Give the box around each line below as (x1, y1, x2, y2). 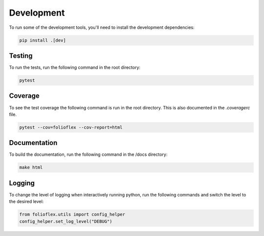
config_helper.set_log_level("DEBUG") (19, 218, 112, 224)
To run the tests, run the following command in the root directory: (9, 64, 141, 70)
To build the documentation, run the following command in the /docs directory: (9, 151, 168, 157)
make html (19, 165, 43, 171)
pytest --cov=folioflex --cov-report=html (19, 125, 123, 130)
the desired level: (9, 198, 44, 205)
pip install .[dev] (19, 37, 66, 43)
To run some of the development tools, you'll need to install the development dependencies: (9, 24, 195, 30)
